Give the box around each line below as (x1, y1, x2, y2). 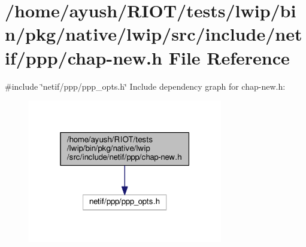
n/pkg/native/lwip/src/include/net (5, 22, 302, 46)
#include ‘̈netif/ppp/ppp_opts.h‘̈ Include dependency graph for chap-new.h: (5, 80, 286, 92)
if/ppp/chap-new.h (5, 45, 162, 69)
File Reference (168, 45, 290, 69)
